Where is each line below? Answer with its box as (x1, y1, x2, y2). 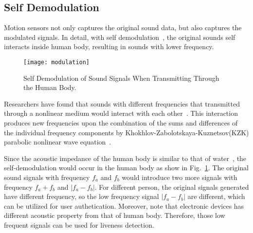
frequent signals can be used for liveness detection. (4, 219, 154, 230)
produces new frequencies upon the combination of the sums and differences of (4, 118, 238, 128)
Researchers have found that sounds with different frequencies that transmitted (4, 98, 240, 108)
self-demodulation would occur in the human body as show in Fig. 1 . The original (4, 162, 249, 173)
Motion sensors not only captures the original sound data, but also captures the (4, 22, 242, 33)
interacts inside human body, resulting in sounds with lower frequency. (4, 41, 214, 52)
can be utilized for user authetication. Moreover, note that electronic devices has (4, 200, 244, 211)
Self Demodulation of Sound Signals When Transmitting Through (23, 72, 219, 83)
